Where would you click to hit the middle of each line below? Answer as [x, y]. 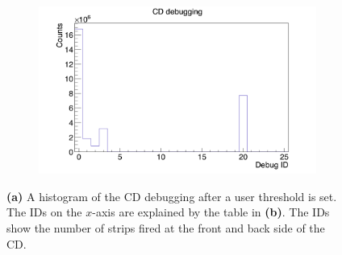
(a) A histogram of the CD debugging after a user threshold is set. [172, 196]
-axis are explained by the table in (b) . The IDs [211, 212]
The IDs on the [44, 212]
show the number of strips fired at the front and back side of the [166, 228]
